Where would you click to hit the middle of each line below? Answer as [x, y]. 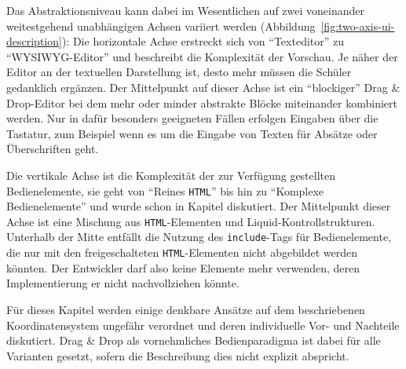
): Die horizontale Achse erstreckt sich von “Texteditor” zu [203, 41]
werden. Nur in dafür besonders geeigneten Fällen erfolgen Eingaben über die [192, 118]
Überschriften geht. [53, 149]
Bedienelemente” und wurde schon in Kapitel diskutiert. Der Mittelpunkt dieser [199, 206]
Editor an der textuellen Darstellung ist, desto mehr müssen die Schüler [179, 72]
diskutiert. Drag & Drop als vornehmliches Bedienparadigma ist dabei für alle [194, 340]
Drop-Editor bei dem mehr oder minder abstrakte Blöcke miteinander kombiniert [202, 102]
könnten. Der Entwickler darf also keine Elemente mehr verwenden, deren [183, 267]
